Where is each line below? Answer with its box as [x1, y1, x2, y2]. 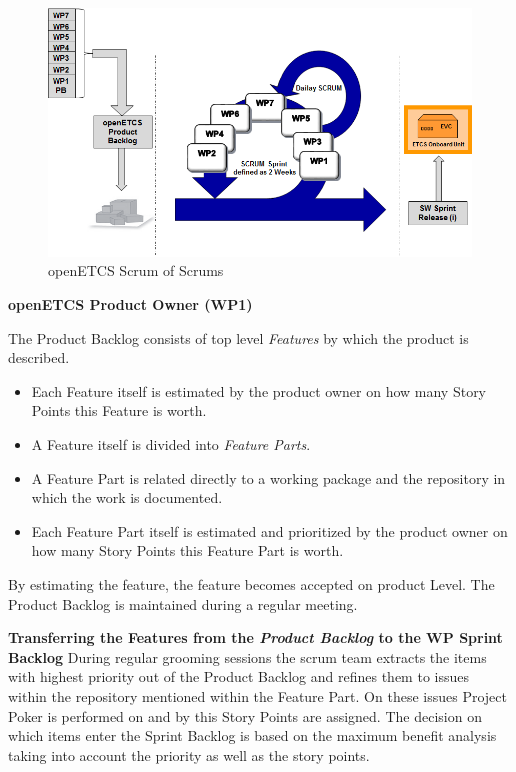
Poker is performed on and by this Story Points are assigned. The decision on [8, 705, 482, 726]
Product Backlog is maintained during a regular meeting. [8, 593, 358, 614]
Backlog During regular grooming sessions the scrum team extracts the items [8, 646, 487, 667]
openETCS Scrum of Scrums [48, 260, 224, 281]
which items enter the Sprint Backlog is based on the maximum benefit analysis [8, 725, 497, 746]
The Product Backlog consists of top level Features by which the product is [8, 327, 469, 348]
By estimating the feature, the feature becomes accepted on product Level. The [8, 573, 495, 594]
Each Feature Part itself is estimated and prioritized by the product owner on [31, 520, 508, 541]
